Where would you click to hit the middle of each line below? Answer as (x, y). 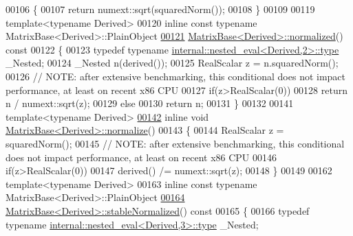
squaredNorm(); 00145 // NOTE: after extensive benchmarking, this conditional (175, 143)
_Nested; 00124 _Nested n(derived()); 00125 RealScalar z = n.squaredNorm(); (172, 63)
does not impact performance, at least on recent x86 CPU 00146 (141, 157)
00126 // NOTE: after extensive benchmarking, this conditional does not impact (176, 76)
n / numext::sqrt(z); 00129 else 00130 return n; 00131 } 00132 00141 (150, 103)
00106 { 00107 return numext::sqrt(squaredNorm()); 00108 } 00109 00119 (160, 9)
